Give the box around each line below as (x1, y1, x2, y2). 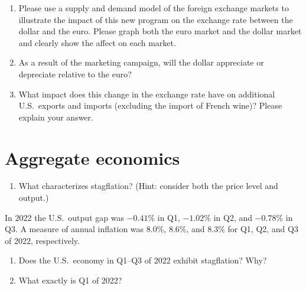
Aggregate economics (5, 145, 180, 170)
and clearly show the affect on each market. (18, 36, 176, 48)
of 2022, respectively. (5, 234, 80, 246)
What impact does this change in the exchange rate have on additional (18, 87, 275, 100)
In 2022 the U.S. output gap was (5, 211, 124, 223)
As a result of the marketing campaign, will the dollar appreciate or (18, 56, 264, 69)
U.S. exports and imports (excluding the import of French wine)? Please (18, 99, 282, 112)
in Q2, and (213, 211, 253, 223)
